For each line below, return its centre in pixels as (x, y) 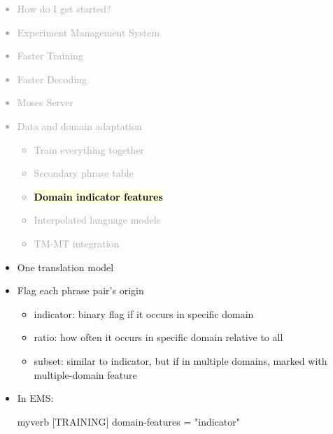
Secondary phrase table (84, 173)
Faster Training (50, 56)
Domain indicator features (98, 196)
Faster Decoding (52, 79)
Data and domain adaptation (79, 125)
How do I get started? (64, 8)
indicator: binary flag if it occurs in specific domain (144, 313)
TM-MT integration (77, 243)
